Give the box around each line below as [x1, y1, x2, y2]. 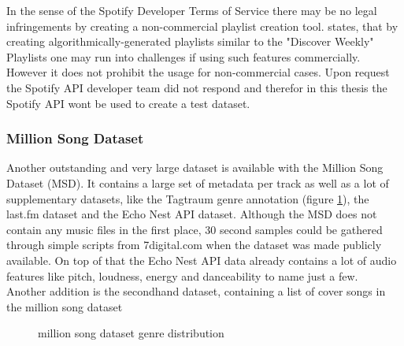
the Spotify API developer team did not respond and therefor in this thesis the [6, 79, 387, 95]
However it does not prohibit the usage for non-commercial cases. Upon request [6, 64, 390, 80]
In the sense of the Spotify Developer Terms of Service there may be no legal [6, 2, 377, 18]
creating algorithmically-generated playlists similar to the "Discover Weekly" [6, 33, 374, 50]
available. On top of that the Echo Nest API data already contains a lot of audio [6, 251, 397, 268]
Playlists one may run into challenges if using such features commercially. [6, 48, 361, 65]
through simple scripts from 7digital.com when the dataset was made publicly [6, 236, 382, 253]
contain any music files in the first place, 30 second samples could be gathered [6, 221, 383, 237]
